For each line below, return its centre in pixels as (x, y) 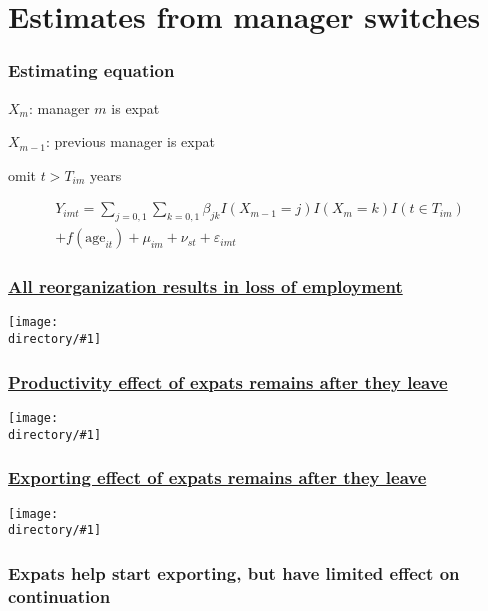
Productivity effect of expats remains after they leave (228, 381)
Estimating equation (91, 70)
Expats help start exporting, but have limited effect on (234, 572)
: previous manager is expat (130, 141)
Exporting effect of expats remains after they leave (217, 477)
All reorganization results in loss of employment (205, 286)
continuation (59, 595)
